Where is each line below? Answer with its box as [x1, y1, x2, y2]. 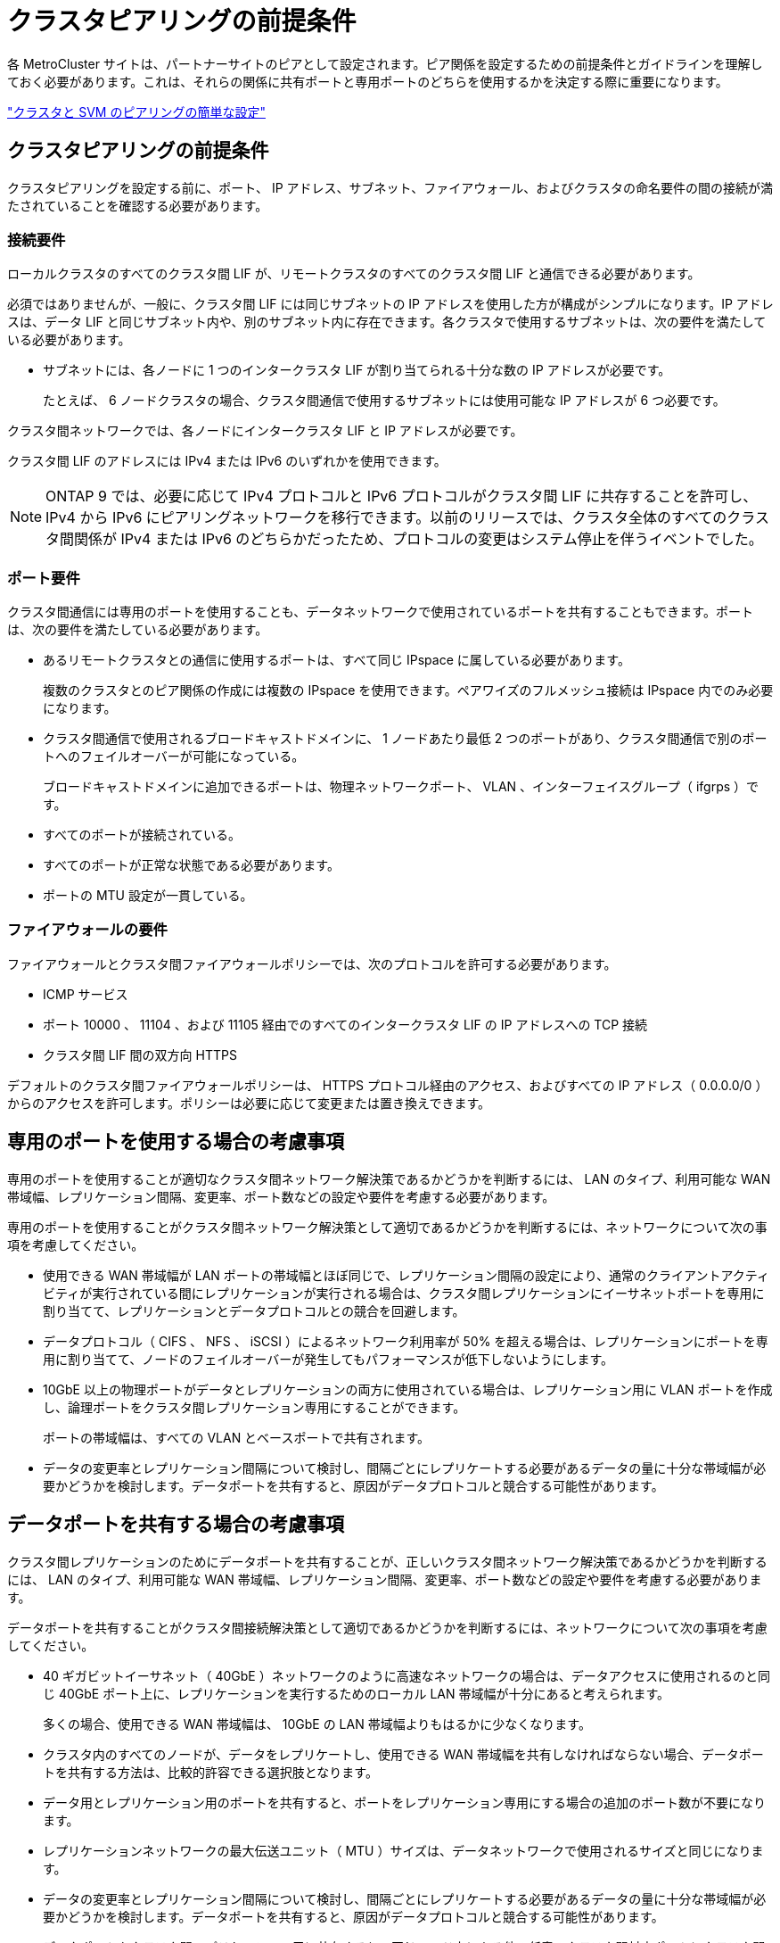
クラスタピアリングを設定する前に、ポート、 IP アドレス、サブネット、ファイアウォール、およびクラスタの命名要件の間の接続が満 [7, 179, 774, 195]
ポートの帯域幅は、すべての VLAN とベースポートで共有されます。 [43, 1429, 431, 1445]
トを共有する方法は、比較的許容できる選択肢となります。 [43, 1764, 378, 1780]
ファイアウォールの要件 [7, 921, 168, 939]
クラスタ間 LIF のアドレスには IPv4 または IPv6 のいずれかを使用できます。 [7, 453, 447, 469]
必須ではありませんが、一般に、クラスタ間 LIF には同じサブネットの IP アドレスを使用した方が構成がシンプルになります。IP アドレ [7, 296, 774, 312]
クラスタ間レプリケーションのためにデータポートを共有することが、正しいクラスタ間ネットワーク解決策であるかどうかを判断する [7, 1553, 768, 1569]
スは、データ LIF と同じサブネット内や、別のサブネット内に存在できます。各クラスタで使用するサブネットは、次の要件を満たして [7, 314, 767, 330]
